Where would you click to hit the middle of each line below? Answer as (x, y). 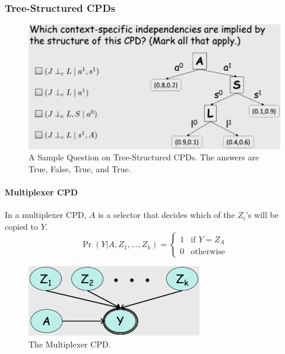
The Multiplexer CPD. (70, 344)
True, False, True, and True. (80, 168)
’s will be (262, 215)
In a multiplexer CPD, (46, 215)
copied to (21, 226)
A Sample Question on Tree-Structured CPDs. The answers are (144, 157)
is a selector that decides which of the (167, 215)
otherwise (208, 252)
